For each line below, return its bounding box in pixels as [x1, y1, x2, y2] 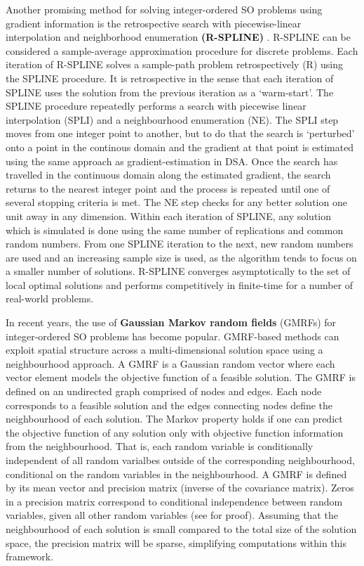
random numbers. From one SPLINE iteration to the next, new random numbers [6, 236, 353, 251]
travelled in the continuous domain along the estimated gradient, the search [6, 167, 331, 182]
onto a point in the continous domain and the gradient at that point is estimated [6, 139, 354, 154]
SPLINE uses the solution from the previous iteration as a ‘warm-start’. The [6, 84, 334, 99]
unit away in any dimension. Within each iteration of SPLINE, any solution [6, 208, 332, 223]
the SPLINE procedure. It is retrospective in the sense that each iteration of [6, 70, 334, 85]
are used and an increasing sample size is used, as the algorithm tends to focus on [6, 250, 357, 264]
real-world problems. [6, 291, 94, 306]
